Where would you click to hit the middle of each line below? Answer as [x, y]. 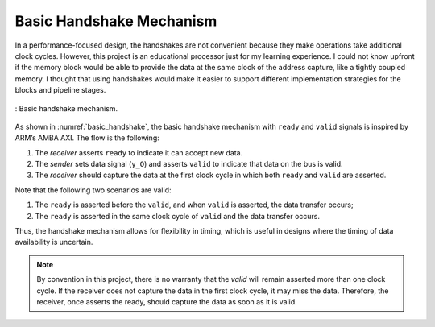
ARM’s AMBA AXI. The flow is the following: [87, 138]
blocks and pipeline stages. [60, 90]
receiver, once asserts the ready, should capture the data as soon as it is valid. [167, 301]
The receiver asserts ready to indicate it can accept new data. [139, 152]
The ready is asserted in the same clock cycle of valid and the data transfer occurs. [177, 216]
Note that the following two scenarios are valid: [93, 190]
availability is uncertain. [54, 242]
